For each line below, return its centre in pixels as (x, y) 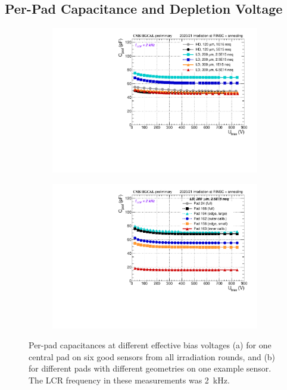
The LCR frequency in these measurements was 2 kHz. (129, 380)
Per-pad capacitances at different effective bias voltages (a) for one (150, 345)
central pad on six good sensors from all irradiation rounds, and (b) (152, 356)
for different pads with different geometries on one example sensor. (150, 368)
